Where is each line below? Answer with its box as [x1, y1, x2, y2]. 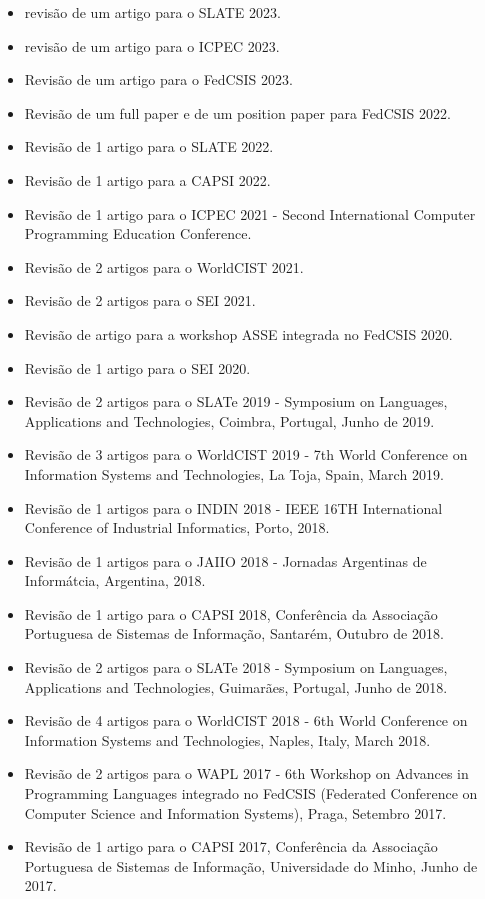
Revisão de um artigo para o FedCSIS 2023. [24, 69, 293, 90]
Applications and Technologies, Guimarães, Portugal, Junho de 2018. [24, 676, 448, 697]
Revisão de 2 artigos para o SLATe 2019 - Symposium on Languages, [24, 391, 448, 412]
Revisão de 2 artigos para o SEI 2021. [24, 290, 256, 311]
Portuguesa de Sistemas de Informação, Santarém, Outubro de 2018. [24, 623, 444, 644]
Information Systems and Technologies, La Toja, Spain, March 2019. [24, 463, 444, 484]
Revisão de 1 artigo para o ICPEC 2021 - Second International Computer [24, 203, 476, 224]
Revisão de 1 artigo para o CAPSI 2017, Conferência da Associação [24, 836, 438, 857]
